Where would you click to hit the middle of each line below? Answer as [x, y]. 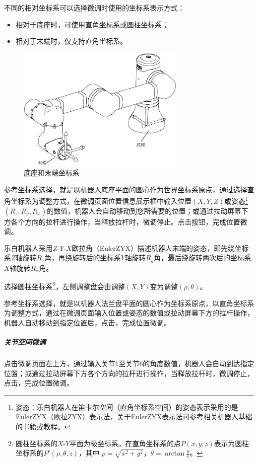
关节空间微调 [25, 342]
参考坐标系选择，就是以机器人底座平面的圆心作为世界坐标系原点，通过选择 [126, 189]
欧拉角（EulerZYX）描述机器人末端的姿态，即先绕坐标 [160, 248]
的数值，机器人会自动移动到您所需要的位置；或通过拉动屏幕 [144, 210]
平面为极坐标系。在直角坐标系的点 [125, 443]
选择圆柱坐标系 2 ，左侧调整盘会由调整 [64, 286]
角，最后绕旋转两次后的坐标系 [202, 258]
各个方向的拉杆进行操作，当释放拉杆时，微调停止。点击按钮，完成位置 [125, 221]
